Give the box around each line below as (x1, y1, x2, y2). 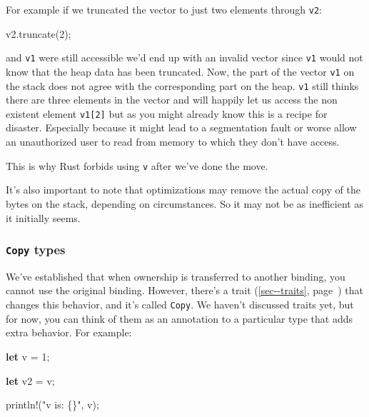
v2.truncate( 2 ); (6, 26, 71, 41)
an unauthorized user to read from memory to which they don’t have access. (6, 134, 340, 149)
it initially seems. (6, 210, 81, 225)
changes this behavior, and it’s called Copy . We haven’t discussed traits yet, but (6, 297, 354, 312)
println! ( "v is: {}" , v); (6, 397, 99, 412)
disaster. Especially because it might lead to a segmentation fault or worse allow (6, 120, 357, 135)
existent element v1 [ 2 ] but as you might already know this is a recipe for (6, 106, 328, 121)
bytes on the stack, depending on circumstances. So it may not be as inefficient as (6, 196, 363, 211)
